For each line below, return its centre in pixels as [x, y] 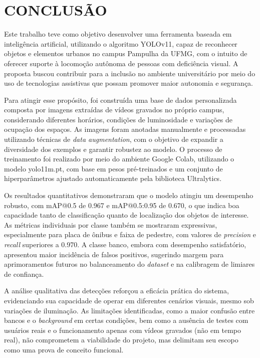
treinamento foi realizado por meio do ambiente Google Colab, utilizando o [119, 159]
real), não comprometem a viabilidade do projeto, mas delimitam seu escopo [121, 340]
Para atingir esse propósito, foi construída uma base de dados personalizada [120, 100]
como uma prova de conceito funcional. [64, 349]
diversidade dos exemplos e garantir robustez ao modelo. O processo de [113, 149]
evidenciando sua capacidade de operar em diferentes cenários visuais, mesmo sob [129, 300]
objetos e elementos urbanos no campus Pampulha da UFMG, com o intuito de [126, 53]
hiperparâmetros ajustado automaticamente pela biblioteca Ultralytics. [113, 178]
